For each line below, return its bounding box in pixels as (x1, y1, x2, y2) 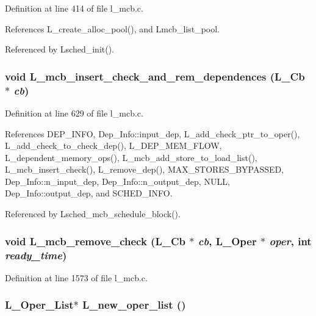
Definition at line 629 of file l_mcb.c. (5, 106, 143, 119)
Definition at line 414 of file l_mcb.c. (5, 2, 143, 14)
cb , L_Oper (198, 233, 257, 248)
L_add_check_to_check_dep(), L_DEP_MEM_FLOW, (5, 139, 222, 152)
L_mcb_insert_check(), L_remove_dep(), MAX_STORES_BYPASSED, (5, 163, 284, 176)
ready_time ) (5, 247, 67, 262)
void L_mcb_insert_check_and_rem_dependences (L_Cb (5, 68, 305, 84)
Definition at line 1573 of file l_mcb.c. (5, 271, 148, 284)
